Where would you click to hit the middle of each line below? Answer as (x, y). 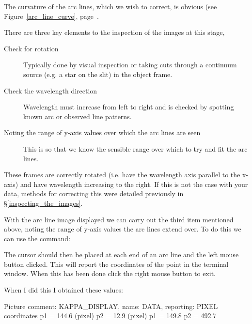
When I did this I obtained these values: (64, 290)
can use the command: (37, 238)
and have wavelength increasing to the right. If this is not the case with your (134, 184)
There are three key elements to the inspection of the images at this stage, (114, 32)
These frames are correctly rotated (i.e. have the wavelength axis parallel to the (122, 175)
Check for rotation (31, 48)
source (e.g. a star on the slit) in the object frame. (98, 74)
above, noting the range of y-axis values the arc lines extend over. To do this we (123, 229)
